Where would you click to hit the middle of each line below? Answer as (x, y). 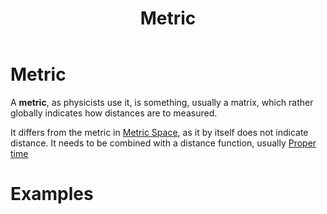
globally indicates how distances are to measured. (114, 113)
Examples (52, 194)
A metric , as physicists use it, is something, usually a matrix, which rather (162, 102)
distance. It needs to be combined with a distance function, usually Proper (163, 143)
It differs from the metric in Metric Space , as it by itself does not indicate (159, 132)
